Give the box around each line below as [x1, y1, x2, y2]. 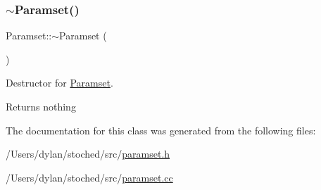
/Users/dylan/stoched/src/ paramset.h [6, 146, 170, 161]
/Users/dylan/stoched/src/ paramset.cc [6, 170, 173, 184]
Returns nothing [6, 99, 76, 113]
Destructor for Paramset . [6, 75, 113, 90]
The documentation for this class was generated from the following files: [6, 122, 316, 137]
